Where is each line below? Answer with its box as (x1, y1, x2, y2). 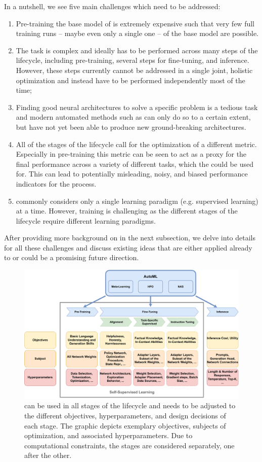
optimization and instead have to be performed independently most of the (16, 75, 245, 85)
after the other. (24, 450, 72, 460)
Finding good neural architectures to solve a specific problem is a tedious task (16, 101, 258, 112)
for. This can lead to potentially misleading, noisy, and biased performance (16, 168, 248, 179)
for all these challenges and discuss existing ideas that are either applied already (4, 242, 252, 253)
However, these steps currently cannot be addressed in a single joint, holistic (16, 64, 253, 75)
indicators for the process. (16, 178, 97, 189)
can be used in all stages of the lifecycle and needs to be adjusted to (24, 400, 236, 411)
